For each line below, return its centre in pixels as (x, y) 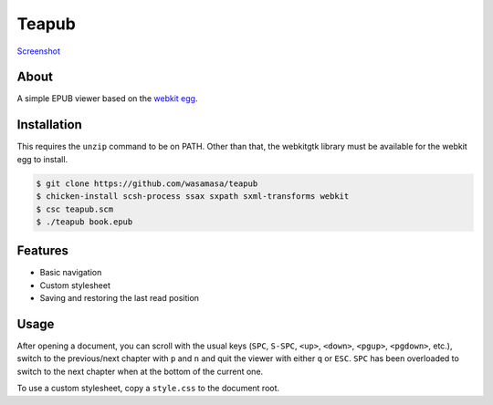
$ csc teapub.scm (75, 209)
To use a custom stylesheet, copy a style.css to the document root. (148, 389)
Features (42, 251)
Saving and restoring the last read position (120, 298)
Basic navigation (71, 273)
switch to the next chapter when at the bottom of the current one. (140, 371)
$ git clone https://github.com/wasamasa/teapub (147, 183)
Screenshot (39, 51)
